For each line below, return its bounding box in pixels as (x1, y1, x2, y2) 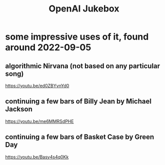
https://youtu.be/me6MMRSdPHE (5, 118, 74, 124)
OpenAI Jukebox (48, 3, 119, 14)
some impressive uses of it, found (5, 31, 149, 42)
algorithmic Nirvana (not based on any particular (5, 61, 160, 70)
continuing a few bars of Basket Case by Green (5, 133, 154, 141)
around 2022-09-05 (5, 42, 91, 53)
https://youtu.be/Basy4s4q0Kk (5, 153, 69, 160)
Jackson (5, 105, 32, 113)
